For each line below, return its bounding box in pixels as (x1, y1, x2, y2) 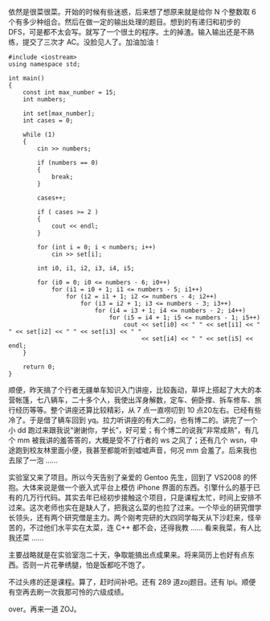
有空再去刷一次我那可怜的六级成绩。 (8, 587, 129, 597)
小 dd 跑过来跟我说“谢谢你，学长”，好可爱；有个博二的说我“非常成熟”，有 (8, 426, 252, 434)
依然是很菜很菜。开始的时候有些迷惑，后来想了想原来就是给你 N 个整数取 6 (8, 7, 257, 16)
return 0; (22, 363, 56, 371)
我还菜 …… (8, 533, 44, 542)
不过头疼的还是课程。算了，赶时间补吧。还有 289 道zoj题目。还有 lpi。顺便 (8, 578, 256, 586)
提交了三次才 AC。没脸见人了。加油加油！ (22, 37, 162, 47)
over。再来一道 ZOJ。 (8, 604, 82, 614)
